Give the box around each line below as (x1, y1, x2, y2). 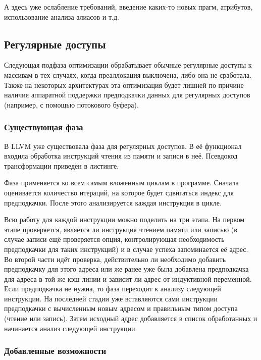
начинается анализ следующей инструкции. (4, 323, 137, 333)
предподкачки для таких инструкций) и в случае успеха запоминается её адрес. (4, 243, 248, 254)
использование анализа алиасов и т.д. (4, 11, 119, 22)
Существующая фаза (4, 121, 83, 133)
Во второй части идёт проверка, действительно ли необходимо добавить (4, 253, 226, 264)
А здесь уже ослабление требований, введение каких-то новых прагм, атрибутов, (4, 2, 253, 12)
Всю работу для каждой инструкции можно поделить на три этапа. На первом (4, 214, 245, 225)
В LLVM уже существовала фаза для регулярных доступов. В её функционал (4, 140, 242, 151)
